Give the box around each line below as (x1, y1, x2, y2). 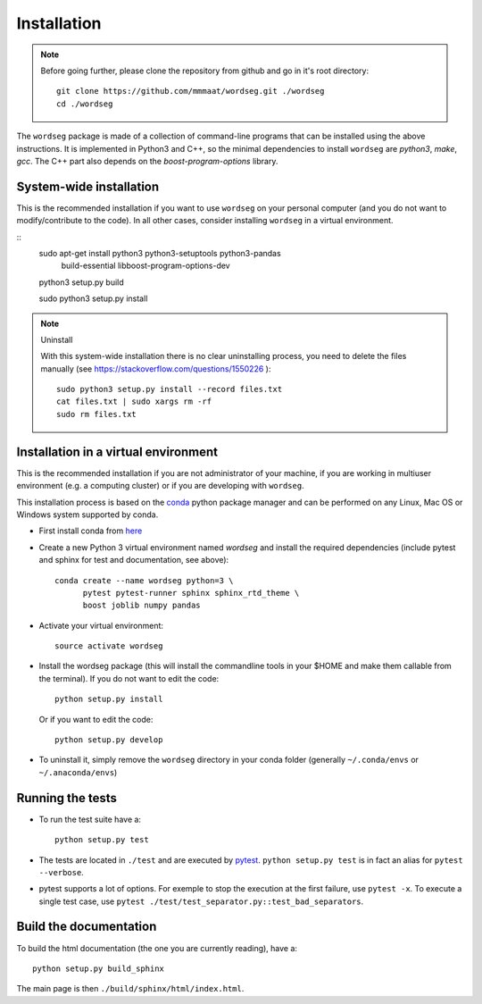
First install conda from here (38, 525, 143, 536)
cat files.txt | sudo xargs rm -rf (56, 397, 212, 406)
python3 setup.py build (38, 277, 124, 288)
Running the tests (16, 791, 118, 806)
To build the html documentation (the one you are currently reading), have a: (16, 942, 298, 953)
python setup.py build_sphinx (32, 963, 165, 974)
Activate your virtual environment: (38, 620, 164, 631)
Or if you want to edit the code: (38, 714, 154, 724)
